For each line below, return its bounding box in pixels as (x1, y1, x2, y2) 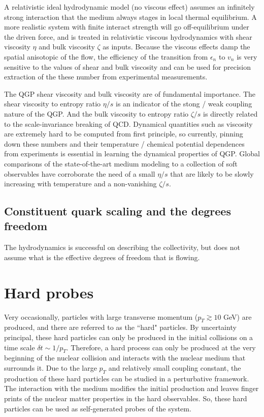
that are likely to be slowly (170, 168, 254, 179)
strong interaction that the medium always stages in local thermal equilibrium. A (4, 11, 257, 22)
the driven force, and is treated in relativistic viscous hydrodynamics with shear (4, 31, 252, 42)
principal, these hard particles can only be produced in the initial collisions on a (4, 331, 253, 342)
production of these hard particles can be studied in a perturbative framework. (4, 373, 249, 383)
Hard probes (4, 282, 94, 302)
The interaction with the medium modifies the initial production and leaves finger (4, 383, 259, 394)
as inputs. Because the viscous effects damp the (103, 41, 250, 52)
